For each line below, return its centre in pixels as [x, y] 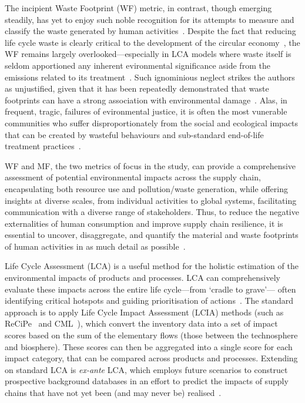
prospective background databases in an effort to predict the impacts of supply [147, 381]
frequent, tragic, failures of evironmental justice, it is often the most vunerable [146, 111]
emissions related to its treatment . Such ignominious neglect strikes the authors [150, 77]
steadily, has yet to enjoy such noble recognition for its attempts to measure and [150, 19]
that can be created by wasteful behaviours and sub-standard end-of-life [134, 134]
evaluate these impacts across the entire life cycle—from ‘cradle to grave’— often [150, 289]
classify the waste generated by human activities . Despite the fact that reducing [150, 31]
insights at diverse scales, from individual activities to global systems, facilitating [151, 200]
